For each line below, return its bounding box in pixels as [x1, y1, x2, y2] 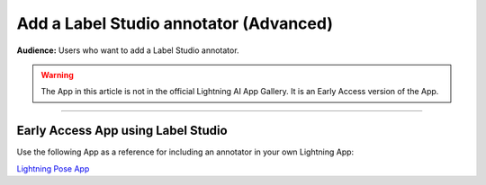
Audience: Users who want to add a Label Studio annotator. [16, 45, 239, 56]
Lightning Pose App [16, 163, 90, 174]
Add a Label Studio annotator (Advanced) [16, 13, 333, 33]
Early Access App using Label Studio [16, 123, 229, 138]
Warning [40, 69, 74, 80]
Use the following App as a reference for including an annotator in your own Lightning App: [16, 146, 355, 157]
